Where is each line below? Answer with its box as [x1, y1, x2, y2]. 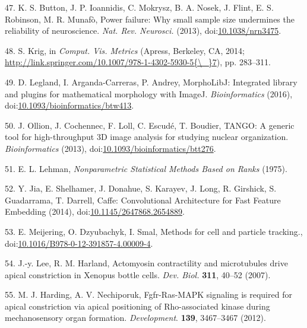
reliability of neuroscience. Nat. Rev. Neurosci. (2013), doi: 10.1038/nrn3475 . [5, 24, 281, 37]
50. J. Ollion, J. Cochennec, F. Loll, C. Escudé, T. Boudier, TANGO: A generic [5, 119, 295, 131]
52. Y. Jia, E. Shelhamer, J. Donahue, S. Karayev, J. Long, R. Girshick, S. [5, 182, 277, 195]
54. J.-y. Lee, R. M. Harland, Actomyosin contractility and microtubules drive [5, 257, 288, 269]
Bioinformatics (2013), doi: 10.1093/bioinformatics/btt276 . [5, 142, 216, 154]
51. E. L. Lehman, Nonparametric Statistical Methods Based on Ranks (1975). [5, 162, 287, 174]
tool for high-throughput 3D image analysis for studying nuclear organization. [5, 130, 289, 143]
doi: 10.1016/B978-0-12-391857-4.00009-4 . [5, 237, 153, 249]
